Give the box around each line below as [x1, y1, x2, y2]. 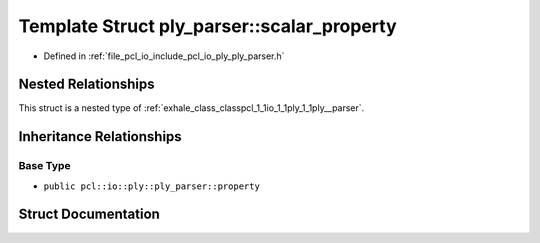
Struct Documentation [18, 206, 160, 223]
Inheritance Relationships [18, 128, 182, 145]
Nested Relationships [18, 76, 155, 93]
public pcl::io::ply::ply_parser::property [43, 180, 260, 192]
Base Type [18, 159, 71, 173]
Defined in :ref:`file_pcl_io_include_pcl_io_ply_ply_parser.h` [43, 50, 285, 62]
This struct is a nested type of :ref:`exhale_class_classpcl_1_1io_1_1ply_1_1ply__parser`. [18, 102, 365, 114]
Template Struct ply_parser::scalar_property [18, 15, 397, 37]
